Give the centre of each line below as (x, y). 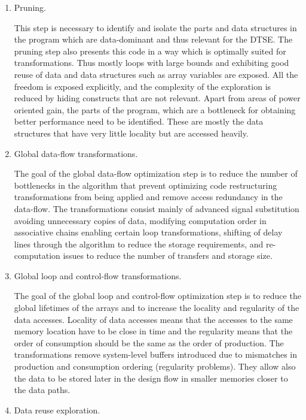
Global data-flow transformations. (76, 153)
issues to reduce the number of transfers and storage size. (168, 256)
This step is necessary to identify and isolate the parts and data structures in (155, 27)
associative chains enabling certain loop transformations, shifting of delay (148, 232)
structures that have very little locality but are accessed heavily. (131, 133)
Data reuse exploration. (57, 410)
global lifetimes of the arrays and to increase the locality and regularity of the (157, 308)
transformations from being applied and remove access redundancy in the (148, 197)
